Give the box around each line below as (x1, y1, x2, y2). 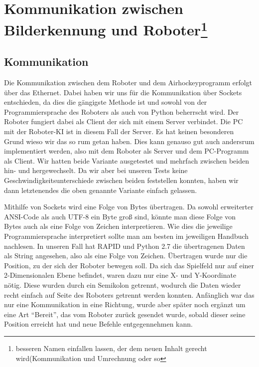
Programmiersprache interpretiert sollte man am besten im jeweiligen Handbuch (4, 231, 249, 241)
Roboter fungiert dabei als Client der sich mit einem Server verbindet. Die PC (4, 116, 243, 127)
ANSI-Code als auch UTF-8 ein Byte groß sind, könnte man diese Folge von (4, 211, 236, 221)
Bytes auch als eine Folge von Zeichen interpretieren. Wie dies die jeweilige (4, 221, 233, 231)
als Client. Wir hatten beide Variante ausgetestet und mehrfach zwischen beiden (4, 155, 249, 166)
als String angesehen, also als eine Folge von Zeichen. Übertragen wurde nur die (4, 250, 248, 261)
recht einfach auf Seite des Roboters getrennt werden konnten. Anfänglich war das (4, 289, 255, 300)
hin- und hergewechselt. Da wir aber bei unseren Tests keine (4, 165, 188, 176)
